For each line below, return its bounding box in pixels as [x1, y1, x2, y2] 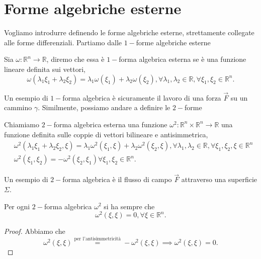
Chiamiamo [4, 119, 39, 129]
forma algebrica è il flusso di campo [62, 174, 172, 185]
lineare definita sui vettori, [4, 63, 85, 74]
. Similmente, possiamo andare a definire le [38, 102, 170, 113]
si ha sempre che [104, 201, 155, 211]
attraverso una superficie [181, 174, 257, 185]
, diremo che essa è [46, 54, 105, 64]
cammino [4, 102, 32, 113]
